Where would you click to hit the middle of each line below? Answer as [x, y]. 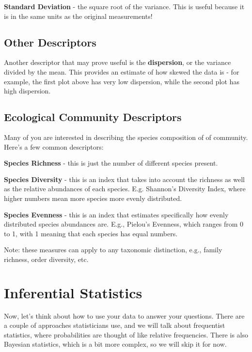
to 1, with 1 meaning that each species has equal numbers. [91, 233]
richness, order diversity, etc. [46, 259]
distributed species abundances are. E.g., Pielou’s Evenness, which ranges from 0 [124, 224]
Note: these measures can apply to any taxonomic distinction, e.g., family [113, 250]
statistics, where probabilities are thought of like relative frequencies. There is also [126, 334]
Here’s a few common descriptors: [54, 146]
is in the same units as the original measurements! [78, 16]
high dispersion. [27, 91]
